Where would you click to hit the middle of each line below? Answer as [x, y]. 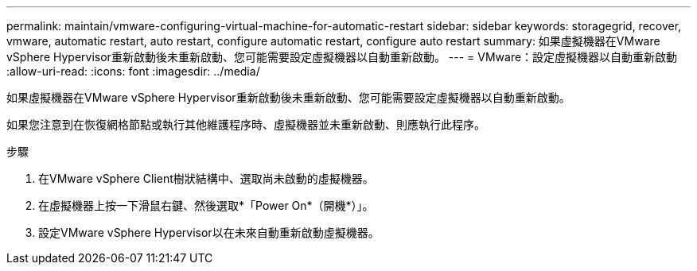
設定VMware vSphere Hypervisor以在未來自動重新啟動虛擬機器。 [209, 232]
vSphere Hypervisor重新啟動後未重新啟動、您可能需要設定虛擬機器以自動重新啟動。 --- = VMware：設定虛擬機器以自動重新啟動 [342, 57]
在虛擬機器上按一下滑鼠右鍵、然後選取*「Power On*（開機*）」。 [206, 205]
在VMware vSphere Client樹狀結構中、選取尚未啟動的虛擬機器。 [206, 178]
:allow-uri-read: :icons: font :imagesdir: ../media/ [133, 71]
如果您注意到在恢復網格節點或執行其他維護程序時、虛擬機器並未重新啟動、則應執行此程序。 [246, 124]
